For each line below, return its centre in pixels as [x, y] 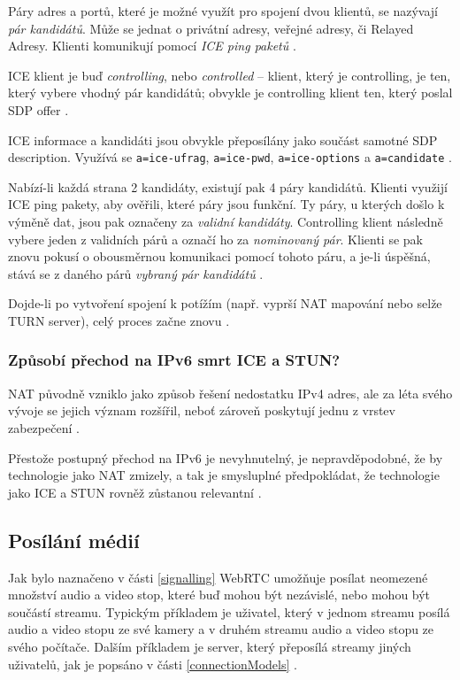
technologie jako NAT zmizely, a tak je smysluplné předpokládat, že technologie [224, 475]
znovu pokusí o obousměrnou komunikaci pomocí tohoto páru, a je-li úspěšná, [219, 256]
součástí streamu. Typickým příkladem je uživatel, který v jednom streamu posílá [229, 611]
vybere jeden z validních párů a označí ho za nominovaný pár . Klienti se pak [215, 239]
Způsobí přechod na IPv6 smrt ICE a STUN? [174, 360]
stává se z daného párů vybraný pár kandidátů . [136, 273]
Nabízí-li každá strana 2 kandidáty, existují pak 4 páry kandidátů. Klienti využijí [228, 186]
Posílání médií [74, 540]
